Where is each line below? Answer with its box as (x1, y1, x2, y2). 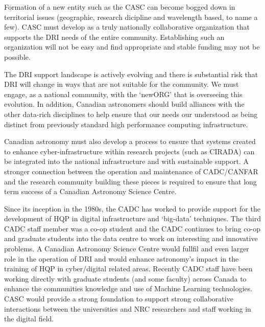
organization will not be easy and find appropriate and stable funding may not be (4, 41, 260, 52)
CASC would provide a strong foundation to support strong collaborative (4, 293, 233, 304)
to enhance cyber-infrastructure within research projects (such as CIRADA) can (4, 146, 255, 156)
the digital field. (4, 313, 54, 324)
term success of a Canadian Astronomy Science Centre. (4, 186, 177, 197)
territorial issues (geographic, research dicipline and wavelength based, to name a (4, 11, 258, 22)
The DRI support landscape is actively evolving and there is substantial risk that (4, 68, 258, 79)
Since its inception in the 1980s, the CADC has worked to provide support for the (4, 203, 260, 214)
